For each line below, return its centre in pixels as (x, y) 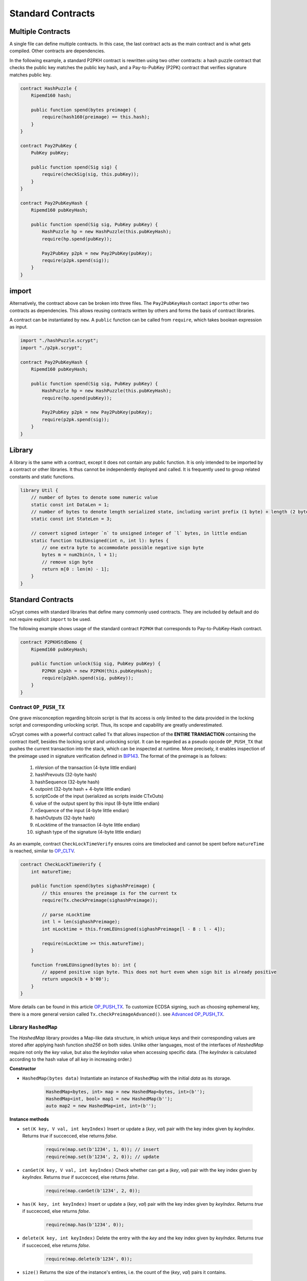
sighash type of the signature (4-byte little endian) (88, 832)
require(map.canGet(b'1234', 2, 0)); (93, 1191)
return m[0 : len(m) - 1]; (75, 569)
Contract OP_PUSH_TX (37, 707)
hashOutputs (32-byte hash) (65, 818)
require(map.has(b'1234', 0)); (85, 1225)
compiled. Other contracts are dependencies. (57, 51)
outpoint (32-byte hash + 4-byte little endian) (83, 789)
